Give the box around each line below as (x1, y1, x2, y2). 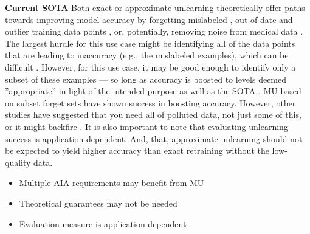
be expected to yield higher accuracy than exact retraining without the (5, 144, 269, 157)
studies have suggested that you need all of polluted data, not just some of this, (5, 108, 301, 121)
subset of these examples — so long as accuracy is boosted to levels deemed (5, 72, 287, 85)
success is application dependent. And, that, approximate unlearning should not (5, 132, 303, 145)
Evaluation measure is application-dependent (19, 217, 187, 230)
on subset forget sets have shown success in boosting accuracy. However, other (5, 96, 296, 109)
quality (5, 156, 31, 168)
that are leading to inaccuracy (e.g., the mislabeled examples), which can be (5, 49, 289, 61)
